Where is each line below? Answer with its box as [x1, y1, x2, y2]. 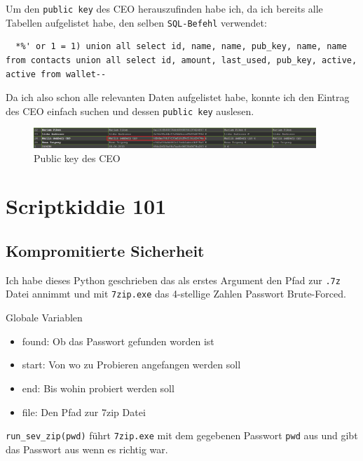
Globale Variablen [6, 310, 83, 325]
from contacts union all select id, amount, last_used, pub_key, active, [6, 55, 357, 65]
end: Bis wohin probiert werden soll [22, 380, 174, 395]
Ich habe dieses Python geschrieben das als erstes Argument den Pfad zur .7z [6, 272, 341, 287]
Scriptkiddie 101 [6, 192, 167, 220]
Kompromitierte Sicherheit [6, 240, 205, 261]
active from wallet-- [6, 69, 107, 79]
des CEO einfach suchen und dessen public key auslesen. [6, 103, 254, 118]
